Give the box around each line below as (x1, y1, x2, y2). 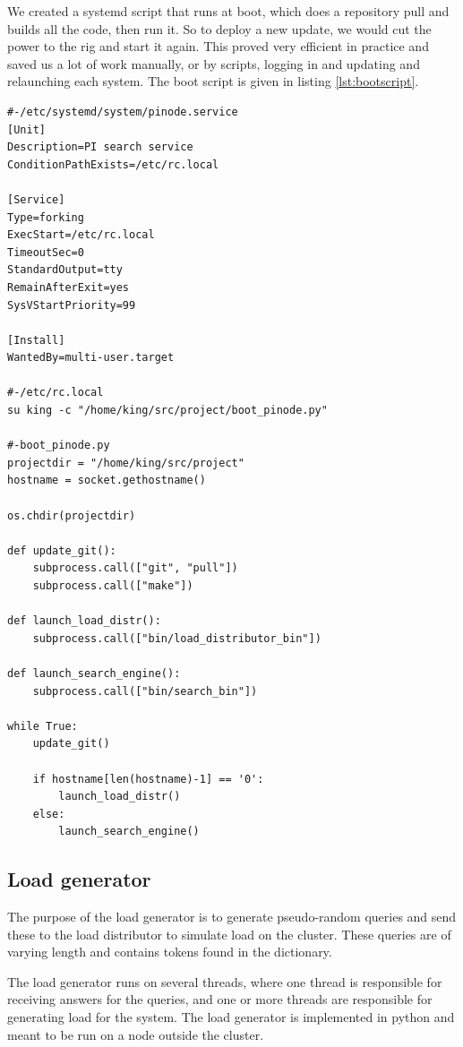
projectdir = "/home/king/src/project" (7, 456, 244, 469)
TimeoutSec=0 (7, 245, 84, 259)
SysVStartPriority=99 (7, 298, 136, 312)
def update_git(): (7, 544, 116, 557)
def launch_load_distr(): (7, 614, 161, 628)
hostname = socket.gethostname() (7, 474, 206, 487)
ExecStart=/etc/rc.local (7, 228, 155, 242)
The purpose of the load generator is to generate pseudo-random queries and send (7, 907, 457, 926)
